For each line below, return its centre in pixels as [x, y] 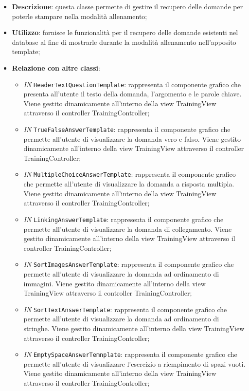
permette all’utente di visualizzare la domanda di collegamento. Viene [128, 229]
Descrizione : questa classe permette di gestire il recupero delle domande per [127, 6]
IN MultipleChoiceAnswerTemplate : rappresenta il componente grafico [130, 174]
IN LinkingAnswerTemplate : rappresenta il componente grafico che [124, 219]
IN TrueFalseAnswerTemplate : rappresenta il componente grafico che [127, 129]
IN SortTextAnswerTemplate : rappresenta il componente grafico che [125, 309]
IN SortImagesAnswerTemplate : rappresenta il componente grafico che [129, 264]
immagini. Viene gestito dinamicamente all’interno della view [115, 283]
